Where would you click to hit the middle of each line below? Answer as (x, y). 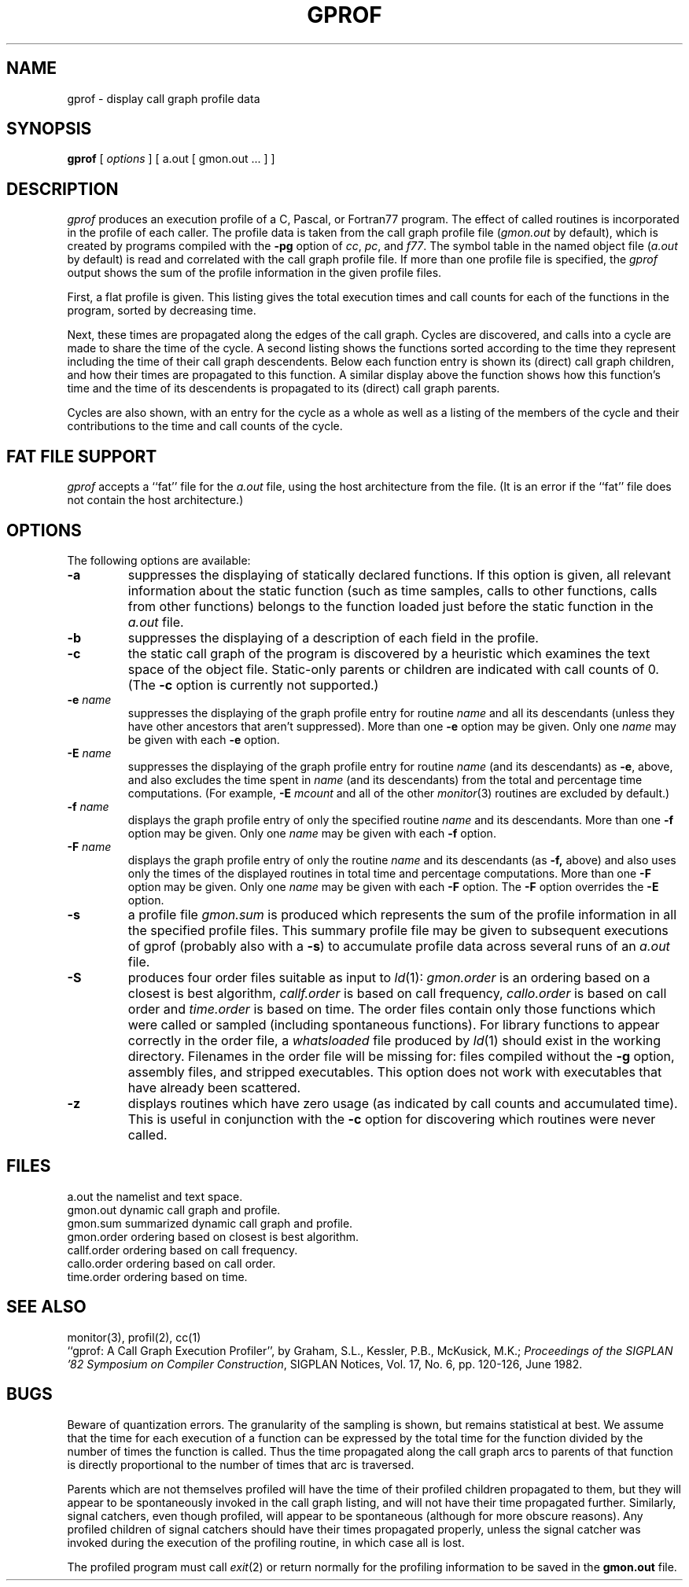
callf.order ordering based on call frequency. (182, 1250)
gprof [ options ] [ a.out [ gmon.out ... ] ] (171, 159)
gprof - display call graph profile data (164, 98)
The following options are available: (159, 560)
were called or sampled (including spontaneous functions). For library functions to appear (394, 1024)
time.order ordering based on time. (157, 1276)
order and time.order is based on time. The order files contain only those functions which (392, 1009)
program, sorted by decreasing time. (162, 311)
